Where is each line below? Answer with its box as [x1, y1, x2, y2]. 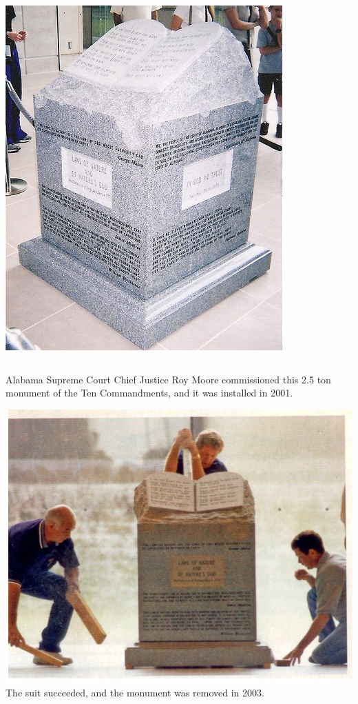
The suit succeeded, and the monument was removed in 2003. [6, 685, 264, 699]
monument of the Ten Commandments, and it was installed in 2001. [6, 385, 293, 400]
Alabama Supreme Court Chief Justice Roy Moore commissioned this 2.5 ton [6, 372, 331, 386]
